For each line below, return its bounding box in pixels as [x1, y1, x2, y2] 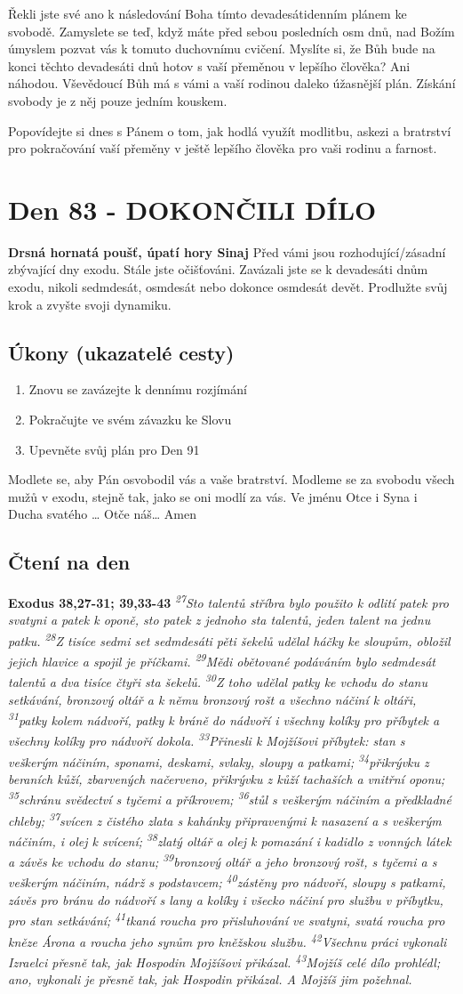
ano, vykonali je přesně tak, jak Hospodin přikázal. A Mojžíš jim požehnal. [8, 970, 412, 989]
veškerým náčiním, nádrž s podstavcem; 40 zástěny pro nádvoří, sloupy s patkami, [8, 870, 446, 892]
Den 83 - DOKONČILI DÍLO [8, 190, 377, 227]
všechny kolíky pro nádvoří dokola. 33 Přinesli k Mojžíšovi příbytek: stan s [8, 729, 405, 750]
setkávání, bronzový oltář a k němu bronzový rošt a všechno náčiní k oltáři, [8, 690, 417, 708]
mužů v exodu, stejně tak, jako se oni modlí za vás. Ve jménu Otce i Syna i [8, 487, 418, 505]
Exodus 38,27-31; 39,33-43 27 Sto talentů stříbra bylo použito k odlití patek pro [8, 591, 449, 611]
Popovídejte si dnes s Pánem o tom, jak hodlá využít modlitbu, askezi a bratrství [8, 121, 451, 140]
